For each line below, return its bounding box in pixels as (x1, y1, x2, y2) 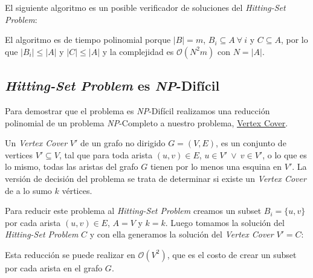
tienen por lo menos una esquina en (150, 160, 282, 173)
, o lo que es (262, 148, 307, 161)
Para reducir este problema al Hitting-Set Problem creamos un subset (5, 204, 262, 217)
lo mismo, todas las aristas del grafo (5, 160, 138, 173)
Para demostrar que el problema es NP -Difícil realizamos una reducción (5, 104, 270, 117)
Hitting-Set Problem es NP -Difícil (5, 76, 220, 95)
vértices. (62, 184, 92, 196)
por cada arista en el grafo (5, 261, 103, 274)
